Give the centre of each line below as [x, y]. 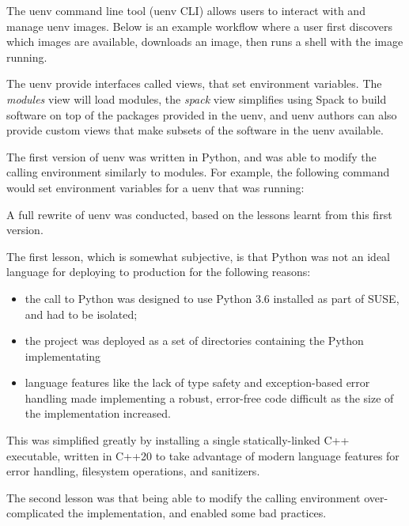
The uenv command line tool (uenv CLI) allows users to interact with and [186, 10]
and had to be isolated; [81, 314]
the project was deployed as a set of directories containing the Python [194, 341]
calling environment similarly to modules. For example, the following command [198, 172]
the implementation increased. [98, 413]
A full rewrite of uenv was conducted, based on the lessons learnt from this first [199, 214]
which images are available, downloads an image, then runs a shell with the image [205, 42]
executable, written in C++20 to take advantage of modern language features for [203, 455]
